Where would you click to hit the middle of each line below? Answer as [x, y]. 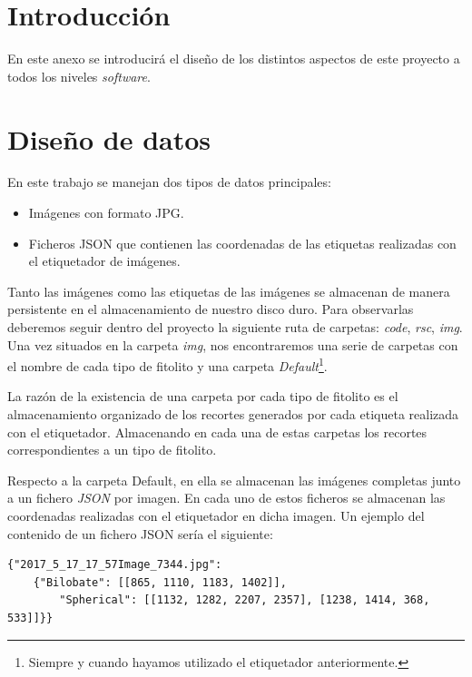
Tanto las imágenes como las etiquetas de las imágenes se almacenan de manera [229, 291]
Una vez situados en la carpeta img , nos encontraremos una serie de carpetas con [233, 344]
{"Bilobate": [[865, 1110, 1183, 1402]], [160, 582]
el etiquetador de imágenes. [104, 261]
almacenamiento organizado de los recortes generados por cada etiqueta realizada [233, 414]
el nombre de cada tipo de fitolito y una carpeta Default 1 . [167, 364]
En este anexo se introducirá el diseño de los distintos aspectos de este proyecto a [234, 59]
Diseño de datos [109, 138]
